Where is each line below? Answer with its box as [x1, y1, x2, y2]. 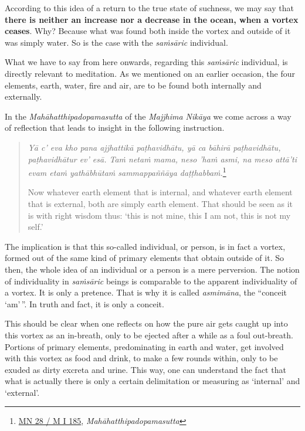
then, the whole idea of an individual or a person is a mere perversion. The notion [5, 263, 300, 275]
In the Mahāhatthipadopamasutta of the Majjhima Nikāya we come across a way [5, 110, 292, 122]
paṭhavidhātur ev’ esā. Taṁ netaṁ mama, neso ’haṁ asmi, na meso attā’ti [28, 152, 297, 165]
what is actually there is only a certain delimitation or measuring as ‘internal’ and [5, 375, 300, 387]
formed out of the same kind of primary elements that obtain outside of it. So [5, 252, 284, 264]
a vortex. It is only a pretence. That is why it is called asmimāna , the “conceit [5, 286, 287, 298]
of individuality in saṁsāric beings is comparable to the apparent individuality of [5, 274, 297, 287]
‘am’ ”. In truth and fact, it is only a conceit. [5, 297, 164, 310]
